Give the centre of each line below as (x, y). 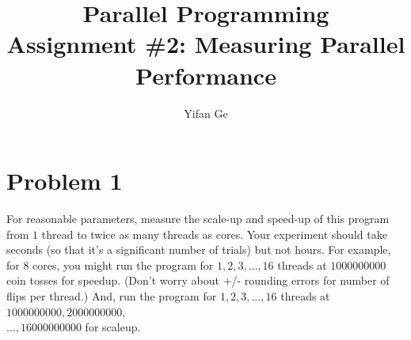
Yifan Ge (206, 113)
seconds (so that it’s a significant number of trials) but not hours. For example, (199, 249)
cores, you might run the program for (123, 264)
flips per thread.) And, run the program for (112, 296)
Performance (206, 75)
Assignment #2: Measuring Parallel (206, 44)
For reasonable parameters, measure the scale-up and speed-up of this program (198, 219)
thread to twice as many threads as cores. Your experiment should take (214, 234)
